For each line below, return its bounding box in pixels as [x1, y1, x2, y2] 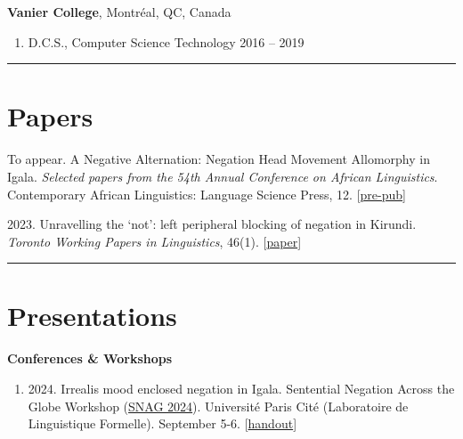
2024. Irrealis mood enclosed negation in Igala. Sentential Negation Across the [28, 379, 455, 397]
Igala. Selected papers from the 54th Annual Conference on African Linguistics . [7, 167, 438, 185]
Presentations [7, 297, 177, 334]
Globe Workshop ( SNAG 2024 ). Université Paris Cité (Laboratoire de [28, 396, 409, 415]
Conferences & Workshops [7, 349, 173, 368]
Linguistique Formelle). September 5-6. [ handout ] [28, 414, 297, 433]
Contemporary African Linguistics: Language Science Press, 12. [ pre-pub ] [7, 184, 406, 203]
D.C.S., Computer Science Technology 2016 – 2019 [28, 32, 305, 51]
